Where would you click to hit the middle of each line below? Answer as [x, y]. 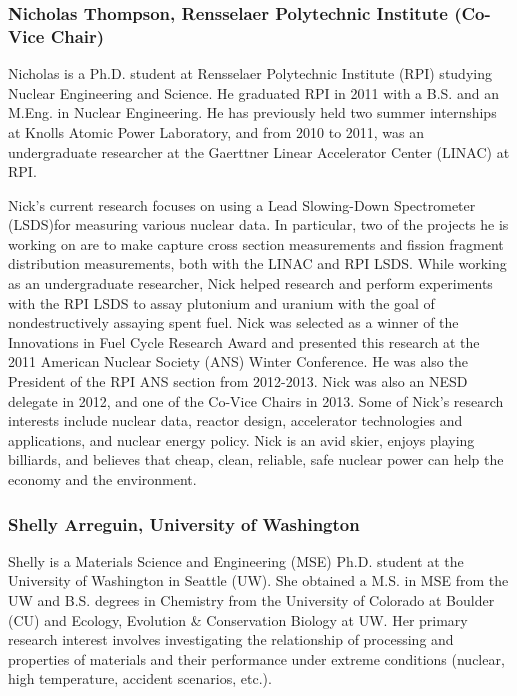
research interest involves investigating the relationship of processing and [231, 639]
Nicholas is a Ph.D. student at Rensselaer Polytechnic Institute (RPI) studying [250, 73]
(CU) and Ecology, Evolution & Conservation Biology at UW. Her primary [238, 619]
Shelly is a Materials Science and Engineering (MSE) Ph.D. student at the [236, 560]
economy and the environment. [102, 479]
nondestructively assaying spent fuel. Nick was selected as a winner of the [233, 322]
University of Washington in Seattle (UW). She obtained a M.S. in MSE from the [258, 580]
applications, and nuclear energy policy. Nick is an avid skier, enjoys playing [241, 439]
